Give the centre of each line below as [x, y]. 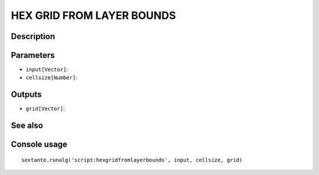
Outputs [26, 95]
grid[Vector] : [45, 109]
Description [33, 36]
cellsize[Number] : [51, 77]
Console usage [39, 145]
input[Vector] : [47, 69]
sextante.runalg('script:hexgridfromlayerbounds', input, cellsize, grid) [132, 160]
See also [27, 126]
